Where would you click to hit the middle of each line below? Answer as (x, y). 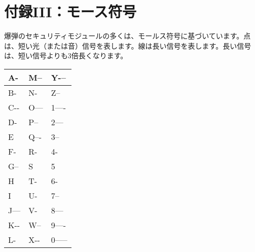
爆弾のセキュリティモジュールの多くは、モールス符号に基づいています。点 (128, 36)
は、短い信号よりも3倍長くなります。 (66, 56)
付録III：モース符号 (70, 11)
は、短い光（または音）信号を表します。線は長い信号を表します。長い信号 (128, 45)
